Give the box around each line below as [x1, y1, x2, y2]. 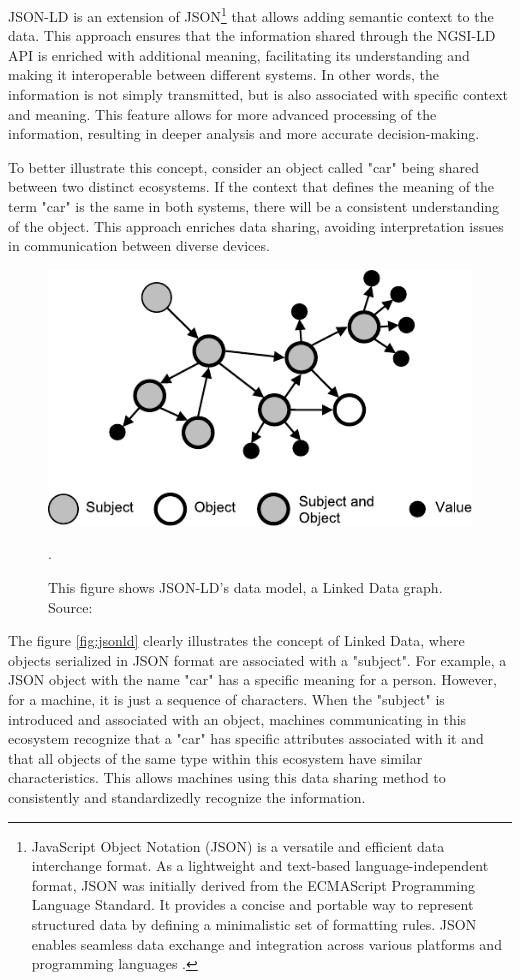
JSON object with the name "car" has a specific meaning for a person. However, [8, 669, 497, 690]
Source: [48, 596, 93, 617]
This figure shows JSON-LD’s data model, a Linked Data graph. [48, 577, 443, 598]
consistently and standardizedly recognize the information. [8, 787, 366, 808]
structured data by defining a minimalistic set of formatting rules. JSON [31, 913, 477, 934]
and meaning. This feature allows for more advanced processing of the [8, 103, 437, 124]
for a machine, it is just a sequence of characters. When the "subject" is [8, 689, 445, 710]
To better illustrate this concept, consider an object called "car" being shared [8, 156, 480, 177]
